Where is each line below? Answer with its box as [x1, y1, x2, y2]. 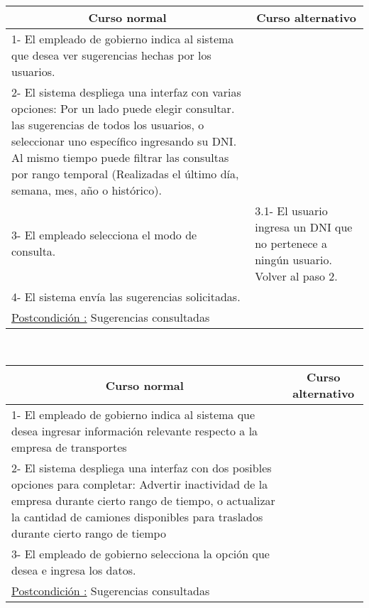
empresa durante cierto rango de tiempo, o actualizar [11, 492, 275, 509]
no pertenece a [255, 234, 328, 251]
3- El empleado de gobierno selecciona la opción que [11, 545, 270, 563]
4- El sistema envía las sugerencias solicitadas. [11, 288, 241, 305]
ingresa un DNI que [255, 218, 353, 235]
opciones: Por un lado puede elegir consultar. [11, 99, 235, 116]
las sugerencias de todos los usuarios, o [11, 116, 204, 133]
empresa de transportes [11, 439, 127, 456]
